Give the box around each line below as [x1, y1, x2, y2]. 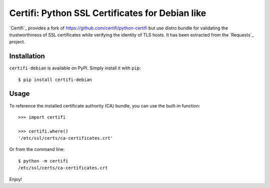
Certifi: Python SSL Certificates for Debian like [9, 7, 206, 18]
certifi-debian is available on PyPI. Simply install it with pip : [9, 65, 141, 71]
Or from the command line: [9, 146, 65, 152]
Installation [9, 52, 45, 60]
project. [9, 39, 25, 45]
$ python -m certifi [18, 158, 68, 163]
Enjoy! [9, 176, 22, 182]
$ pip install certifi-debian [18, 76, 92, 82]
